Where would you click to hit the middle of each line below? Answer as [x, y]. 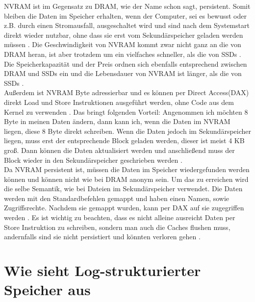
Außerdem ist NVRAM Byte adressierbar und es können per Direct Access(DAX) [127, 92]
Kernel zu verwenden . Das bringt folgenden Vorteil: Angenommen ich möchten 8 [126, 112]
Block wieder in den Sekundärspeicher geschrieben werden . [93, 160]
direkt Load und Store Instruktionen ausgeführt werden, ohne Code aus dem [119, 102]
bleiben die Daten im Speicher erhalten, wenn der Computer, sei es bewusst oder [125, 15]
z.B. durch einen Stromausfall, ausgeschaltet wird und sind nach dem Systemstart [127, 25]
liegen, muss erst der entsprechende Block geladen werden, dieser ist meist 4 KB [124, 140]
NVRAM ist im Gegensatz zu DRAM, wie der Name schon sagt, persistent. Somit [127, 6]
